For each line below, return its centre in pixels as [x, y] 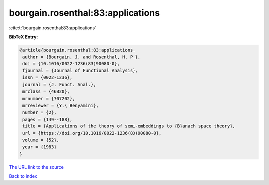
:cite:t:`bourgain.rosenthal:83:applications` [53, 28]
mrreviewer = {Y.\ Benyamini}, [61, 106]
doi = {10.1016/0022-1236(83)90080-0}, [71, 64]
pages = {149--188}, [48, 119]
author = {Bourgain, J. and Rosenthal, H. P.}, [82, 57]
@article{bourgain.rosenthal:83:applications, [77, 50]
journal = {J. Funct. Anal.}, [60, 85]
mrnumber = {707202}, [49, 98]
